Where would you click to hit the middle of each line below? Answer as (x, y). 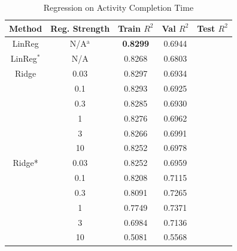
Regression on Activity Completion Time (118, 7)
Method (26, 28)
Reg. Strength (80, 28)
